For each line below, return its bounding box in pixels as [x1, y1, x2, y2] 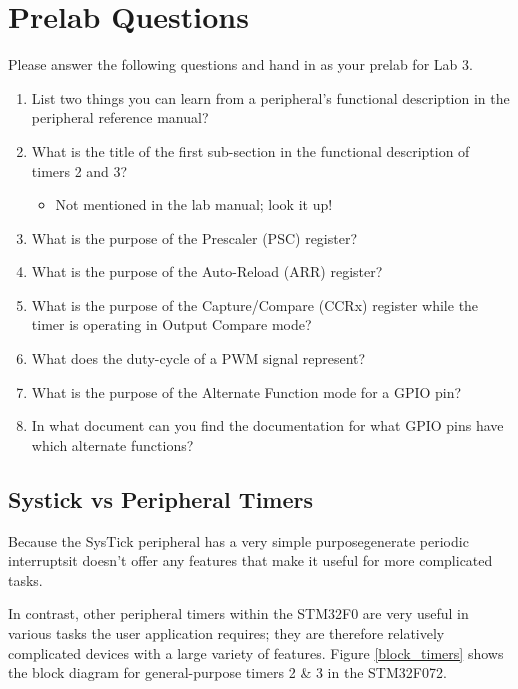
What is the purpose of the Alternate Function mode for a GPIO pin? [31, 381, 462, 402]
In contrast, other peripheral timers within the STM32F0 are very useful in [8, 603, 469, 624]
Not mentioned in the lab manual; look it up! [55, 194, 333, 215]
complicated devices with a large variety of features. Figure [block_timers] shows [8, 642, 504, 663]
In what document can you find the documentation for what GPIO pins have [31, 415, 504, 436]
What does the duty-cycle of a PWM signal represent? [31, 348, 366, 369]
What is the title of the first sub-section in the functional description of [31, 140, 470, 161]
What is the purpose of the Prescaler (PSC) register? [31, 227, 358, 248]
